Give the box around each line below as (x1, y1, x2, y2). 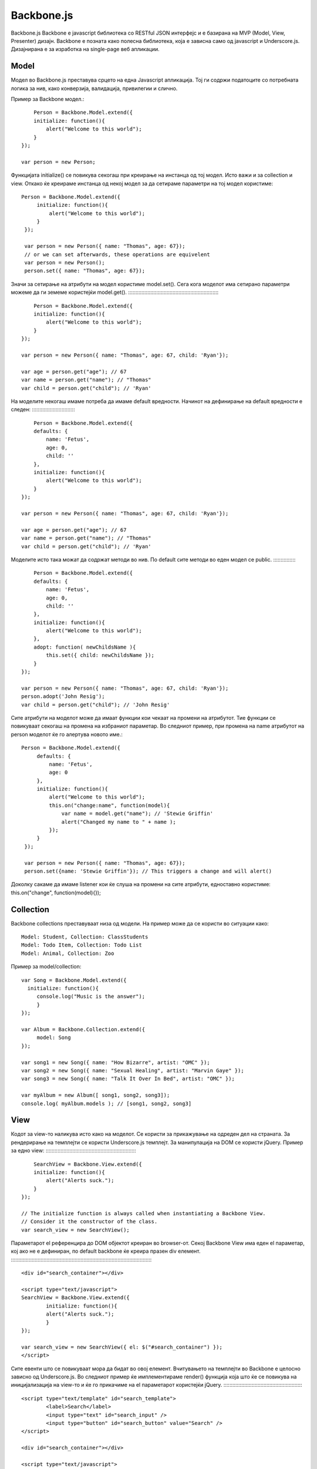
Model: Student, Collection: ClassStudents (21, 934, 149, 940)
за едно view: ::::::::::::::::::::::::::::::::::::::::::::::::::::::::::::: (11, 1147, 136, 1154)
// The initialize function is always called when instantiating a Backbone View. (21, 1210, 266, 1216)
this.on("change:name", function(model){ (49, 802, 170, 809)
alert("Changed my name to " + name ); (61, 819, 176, 825)
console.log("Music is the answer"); (36, 993, 146, 1000)
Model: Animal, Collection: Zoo (21, 950, 114, 957)
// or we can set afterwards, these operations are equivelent (24, 251, 211, 258)
